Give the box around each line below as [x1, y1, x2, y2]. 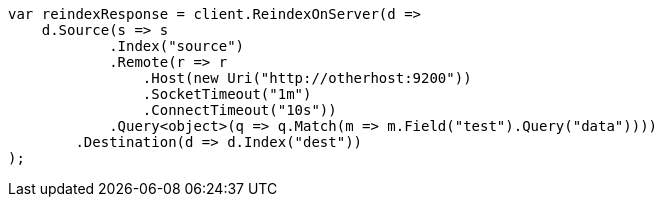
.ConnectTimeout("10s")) [142, 102, 337, 118]
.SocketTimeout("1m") [142, 86, 312, 102]
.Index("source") [109, 38, 245, 54]
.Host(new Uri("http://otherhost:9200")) [142, 70, 472, 86]
